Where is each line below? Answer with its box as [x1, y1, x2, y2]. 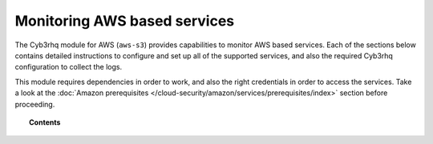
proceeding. [14, 99, 55, 109]
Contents [29, 117, 61, 127]
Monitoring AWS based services [14, 12, 235, 30]
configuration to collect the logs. [14, 62, 123, 72]
